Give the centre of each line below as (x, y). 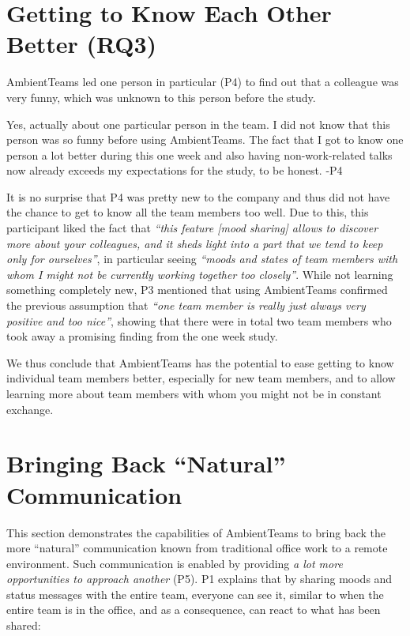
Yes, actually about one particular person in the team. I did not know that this (198, 124)
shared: (24, 625)
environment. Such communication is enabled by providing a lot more (175, 563)
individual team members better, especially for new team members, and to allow (201, 378)
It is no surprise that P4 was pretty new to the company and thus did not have (198, 196)
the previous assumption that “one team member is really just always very (186, 305)
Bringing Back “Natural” (146, 463)
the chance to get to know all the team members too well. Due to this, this (188, 212)
